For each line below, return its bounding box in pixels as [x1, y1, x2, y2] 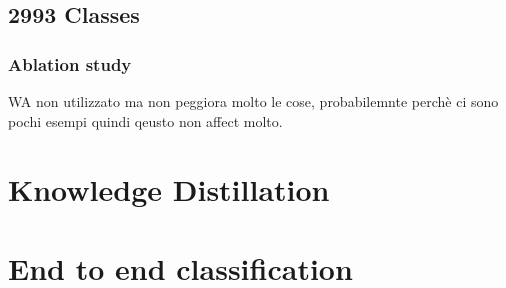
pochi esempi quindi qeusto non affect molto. [8, 110, 283, 131]
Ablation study [8, 51, 132, 76]
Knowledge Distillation [8, 169, 330, 210]
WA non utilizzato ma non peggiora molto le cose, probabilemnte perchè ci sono [8, 91, 499, 111]
